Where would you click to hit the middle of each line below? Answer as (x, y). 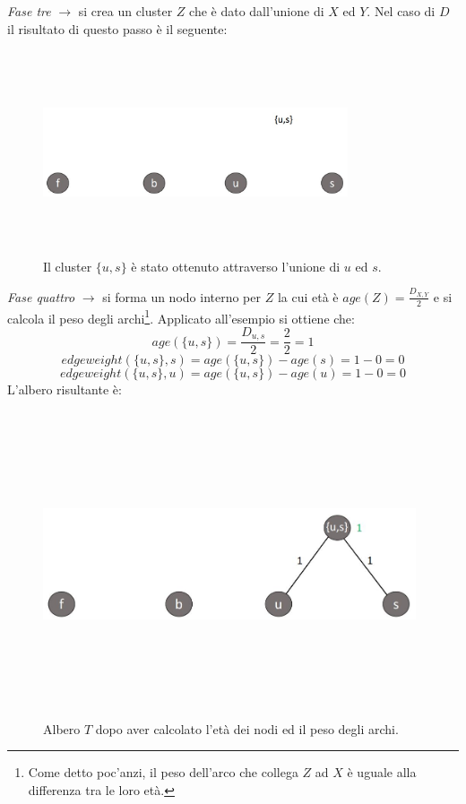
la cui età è (308, 296)
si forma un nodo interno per (182, 296)
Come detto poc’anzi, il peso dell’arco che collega (163, 772)
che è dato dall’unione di (257, 11)
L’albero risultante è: (65, 389)
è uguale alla (382, 772)
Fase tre (29, 11)
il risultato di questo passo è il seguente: (117, 28)
